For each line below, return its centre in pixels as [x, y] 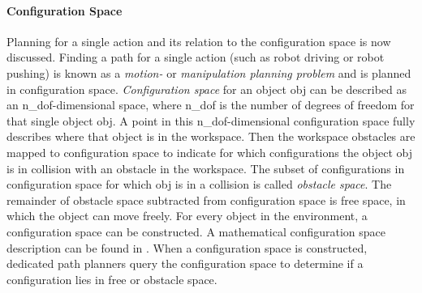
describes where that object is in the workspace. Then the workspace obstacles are [211, 136]
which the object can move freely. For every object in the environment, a [187, 216]
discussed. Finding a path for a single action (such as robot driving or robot [196, 57]
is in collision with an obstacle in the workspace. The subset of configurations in [206, 168]
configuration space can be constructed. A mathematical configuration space [196, 231]
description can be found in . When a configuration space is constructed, [187, 247]
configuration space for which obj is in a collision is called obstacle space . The [199, 184]
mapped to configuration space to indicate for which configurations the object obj [210, 152]
